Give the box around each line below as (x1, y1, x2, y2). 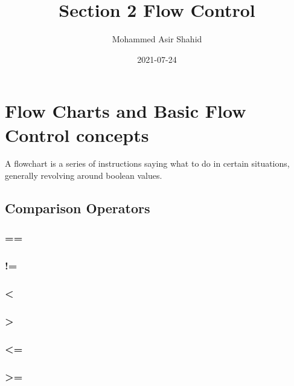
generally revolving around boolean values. (5, 169, 162, 182)
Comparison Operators (5, 199, 150, 217)
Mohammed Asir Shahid (112, 33, 202, 45)
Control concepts (5, 122, 149, 147)
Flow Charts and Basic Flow (5, 98, 246, 123)
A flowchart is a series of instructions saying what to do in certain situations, (5, 157, 290, 170)
